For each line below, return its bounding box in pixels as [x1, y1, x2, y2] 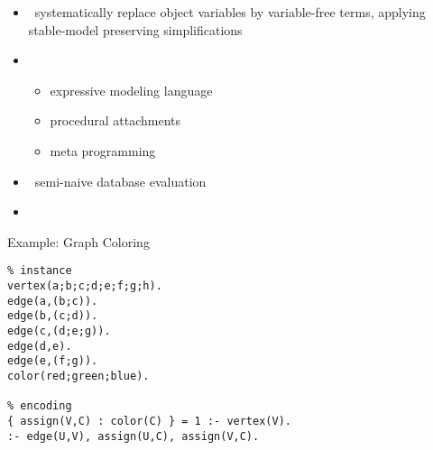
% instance [7, 264, 72, 278]
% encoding [7, 399, 72, 413]
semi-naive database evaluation [34, 171, 207, 190]
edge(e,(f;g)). [7, 354, 98, 368]
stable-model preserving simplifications [28, 20, 243, 39]
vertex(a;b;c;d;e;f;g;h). [7, 280, 162, 292]
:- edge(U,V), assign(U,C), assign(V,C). [7, 429, 260, 443]
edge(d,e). [7, 339, 72, 353]
